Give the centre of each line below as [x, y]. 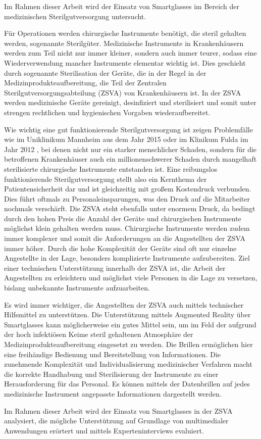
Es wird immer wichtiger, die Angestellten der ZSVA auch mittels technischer [124, 304]
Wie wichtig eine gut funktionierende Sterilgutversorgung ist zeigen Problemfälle [128, 129]
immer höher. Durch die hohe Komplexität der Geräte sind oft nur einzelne [120, 248]
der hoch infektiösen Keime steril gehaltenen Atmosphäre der [99, 334]
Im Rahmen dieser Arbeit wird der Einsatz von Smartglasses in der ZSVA [118, 410]
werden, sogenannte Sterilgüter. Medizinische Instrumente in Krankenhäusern [124, 43]
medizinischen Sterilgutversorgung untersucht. [75, 16]
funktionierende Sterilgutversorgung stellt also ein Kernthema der [106, 179]
